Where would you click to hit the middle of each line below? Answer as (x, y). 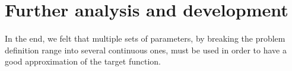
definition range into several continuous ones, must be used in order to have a (146, 50)
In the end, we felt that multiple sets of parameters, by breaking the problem (145, 38)
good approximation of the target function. (83, 61)
